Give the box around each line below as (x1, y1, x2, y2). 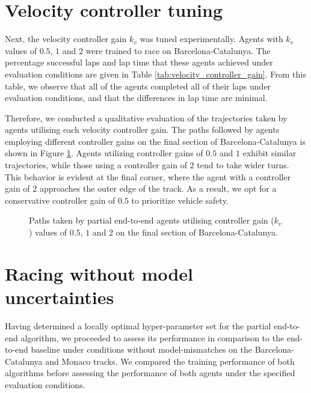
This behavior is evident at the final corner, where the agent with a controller (5, 170, 291, 183)
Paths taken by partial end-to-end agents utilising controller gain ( (29, 214, 274, 227)
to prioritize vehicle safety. (131, 193, 229, 206)
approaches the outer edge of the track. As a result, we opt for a (39, 182, 277, 195)
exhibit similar (242, 147, 297, 159)
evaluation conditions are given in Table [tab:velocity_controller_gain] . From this (5, 67, 306, 80)
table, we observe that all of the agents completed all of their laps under (5, 79, 271, 92)
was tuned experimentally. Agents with (140, 32, 283, 45)
